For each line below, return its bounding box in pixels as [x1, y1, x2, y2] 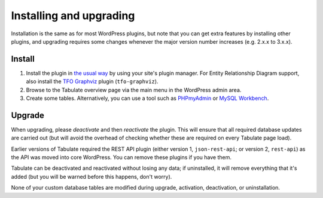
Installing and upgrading [11, 9, 135, 22]
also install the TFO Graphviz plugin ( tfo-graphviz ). [26, 78, 159, 85]
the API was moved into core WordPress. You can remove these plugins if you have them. [11, 154, 232, 161]
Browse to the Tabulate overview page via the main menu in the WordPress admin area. [26, 86, 242, 93]
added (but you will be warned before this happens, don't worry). [11, 173, 172, 180]
